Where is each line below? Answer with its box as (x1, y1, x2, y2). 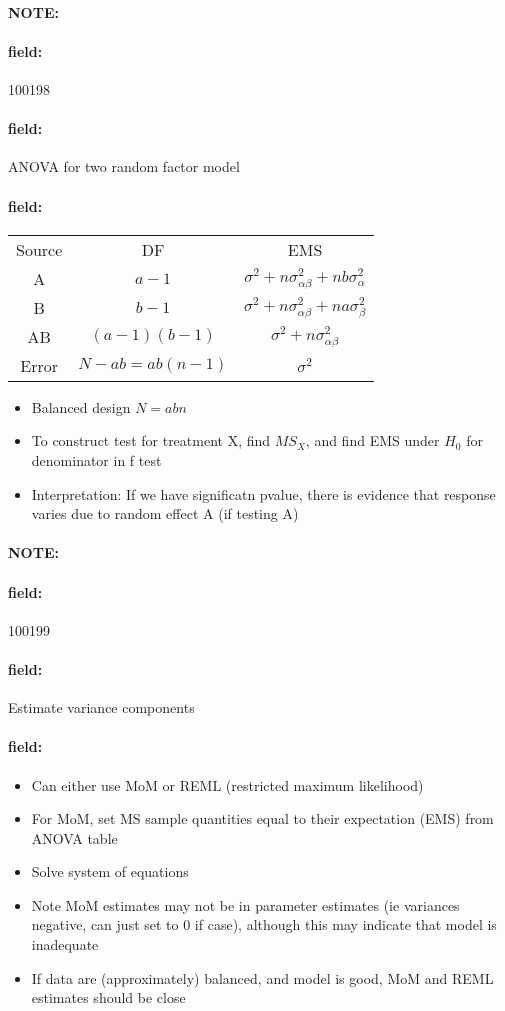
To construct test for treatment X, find (31, 430, 271, 451)
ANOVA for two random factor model (8, 156, 240, 177)
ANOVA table (31, 827, 118, 848)
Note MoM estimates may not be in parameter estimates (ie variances (31, 894, 460, 915)
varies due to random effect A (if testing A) (31, 503, 299, 524)
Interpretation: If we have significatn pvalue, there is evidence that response (31, 483, 496, 504)
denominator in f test (31, 449, 162, 470)
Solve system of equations (31, 861, 189, 882)
